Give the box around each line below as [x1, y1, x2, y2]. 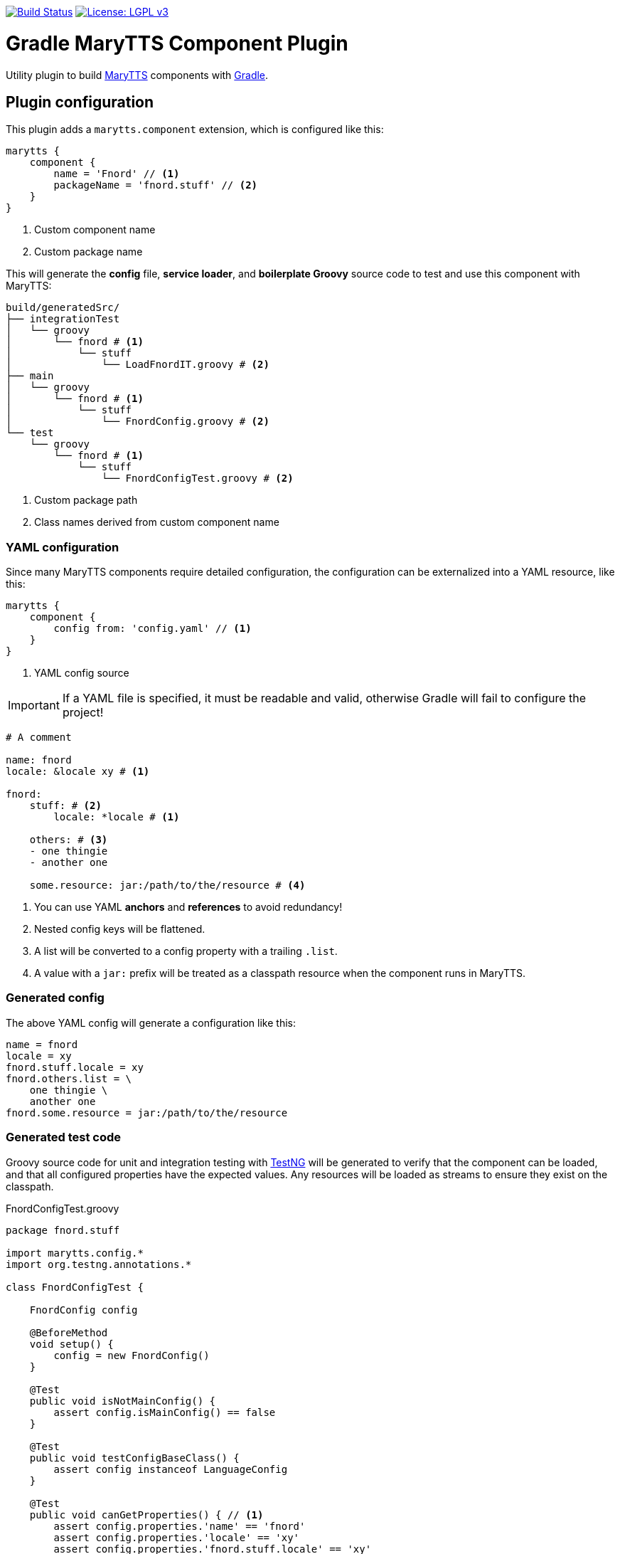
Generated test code [6, 1130, 121, 1145]
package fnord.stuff [6, 1224, 120, 1236]
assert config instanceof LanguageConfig [53, 1463, 288, 1475]
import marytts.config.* [6, 1247, 144, 1259]
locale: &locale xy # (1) [6, 766, 150, 778]
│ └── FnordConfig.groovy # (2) [6, 416, 269, 428]
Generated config [6, 990, 105, 1005]
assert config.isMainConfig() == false [53, 1406, 276, 1418]
